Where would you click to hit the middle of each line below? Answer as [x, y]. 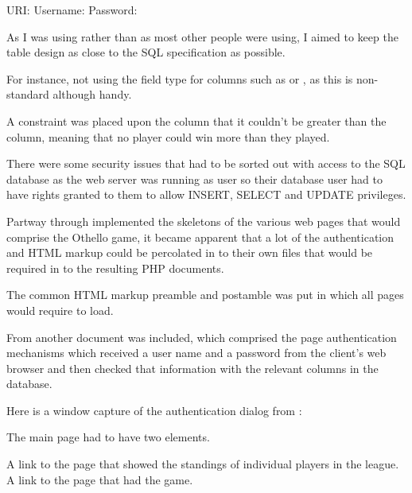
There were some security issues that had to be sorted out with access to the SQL [206, 163]
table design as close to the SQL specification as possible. [146, 52]
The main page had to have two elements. [108, 437]
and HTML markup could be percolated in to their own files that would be [190, 252]
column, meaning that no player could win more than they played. [168, 136]
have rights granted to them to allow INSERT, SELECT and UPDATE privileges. [206, 194]
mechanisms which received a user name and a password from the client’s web [196, 353]
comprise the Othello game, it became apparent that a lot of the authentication [200, 237]
